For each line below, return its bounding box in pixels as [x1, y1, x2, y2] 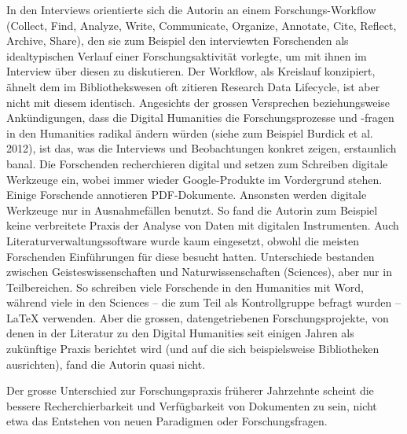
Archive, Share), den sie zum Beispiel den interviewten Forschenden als [6, 32, 349, 49]
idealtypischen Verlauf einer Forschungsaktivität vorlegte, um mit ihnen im [6, 47, 367, 64]
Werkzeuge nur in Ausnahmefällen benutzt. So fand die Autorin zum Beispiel [6, 201, 378, 218]
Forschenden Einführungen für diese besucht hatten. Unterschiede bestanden [6, 248, 375, 264]
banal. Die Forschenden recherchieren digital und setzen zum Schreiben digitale [6, 155, 388, 171]
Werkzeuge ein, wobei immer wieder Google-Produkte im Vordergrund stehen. [6, 171, 383, 187]
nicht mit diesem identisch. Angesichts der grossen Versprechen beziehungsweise [6, 94, 390, 110]
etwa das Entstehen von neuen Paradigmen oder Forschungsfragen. [6, 413, 328, 429]
